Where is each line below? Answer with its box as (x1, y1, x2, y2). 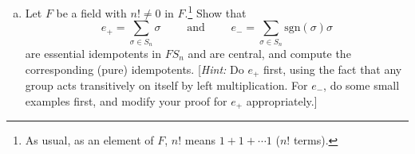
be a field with (56, 4, 127, 21)
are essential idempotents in (25, 44, 161, 61)
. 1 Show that (184, 2, 247, 21)
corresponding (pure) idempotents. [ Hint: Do (25, 60, 244, 77)
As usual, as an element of (25, 132, 154, 148)
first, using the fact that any (263, 60, 402, 77)
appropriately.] (246, 92, 318, 109)
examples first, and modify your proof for (25, 92, 227, 109)
